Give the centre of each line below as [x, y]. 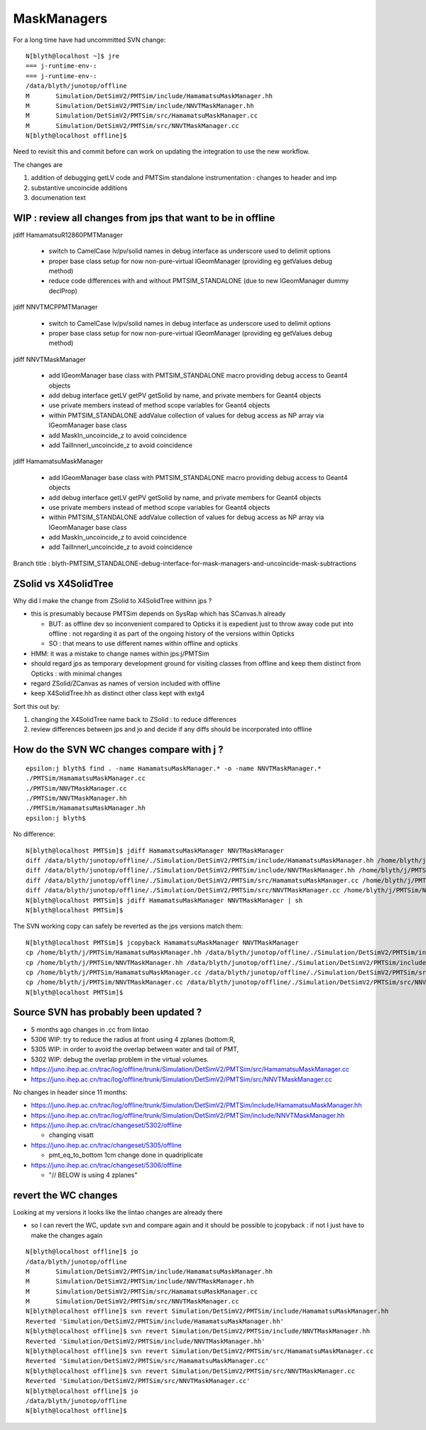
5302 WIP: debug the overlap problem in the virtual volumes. [120, 1059]
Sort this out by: [37, 706]
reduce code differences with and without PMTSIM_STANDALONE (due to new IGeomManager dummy [199, 281]
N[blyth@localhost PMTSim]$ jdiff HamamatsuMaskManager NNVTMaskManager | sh [164, 900]
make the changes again [67, 1235]
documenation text [59, 198]
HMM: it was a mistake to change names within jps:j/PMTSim [120, 653]
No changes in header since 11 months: [70, 1092]
